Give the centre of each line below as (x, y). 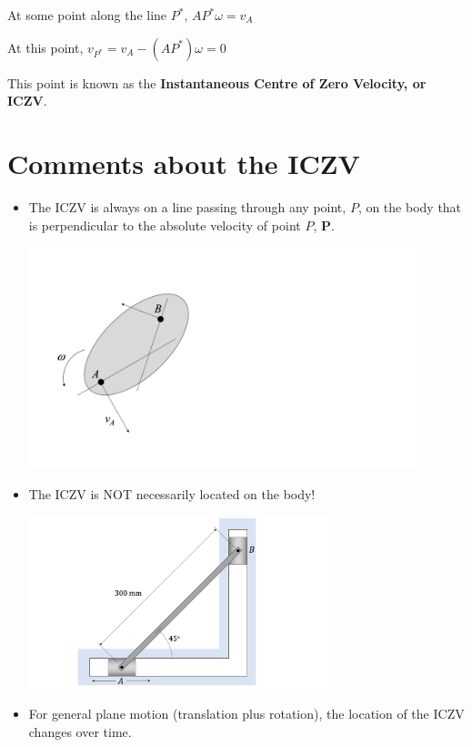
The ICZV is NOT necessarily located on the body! (172, 493)
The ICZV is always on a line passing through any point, (187, 206)
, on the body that (410, 206)
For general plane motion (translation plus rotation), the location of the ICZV (246, 714)
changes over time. (80, 731)
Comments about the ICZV (184, 163)
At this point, (45, 47)
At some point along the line (87, 15)
